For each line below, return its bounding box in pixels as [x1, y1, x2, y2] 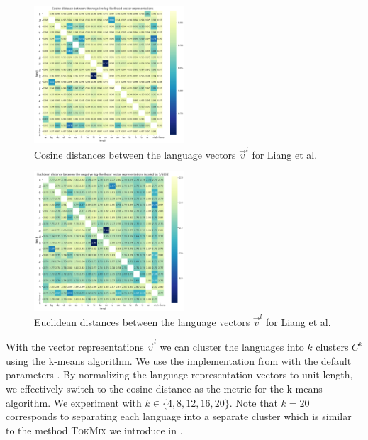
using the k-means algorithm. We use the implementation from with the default [6, 353, 352, 368]
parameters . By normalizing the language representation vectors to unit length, [6, 367, 353, 382]
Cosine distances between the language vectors [34, 147, 236, 162]
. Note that [229, 395, 278, 410]
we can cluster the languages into [160, 339, 304, 354]
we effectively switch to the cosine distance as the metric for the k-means [6, 380, 323, 395]
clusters [316, 339, 349, 354]
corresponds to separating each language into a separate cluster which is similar [6, 409, 352, 424]
